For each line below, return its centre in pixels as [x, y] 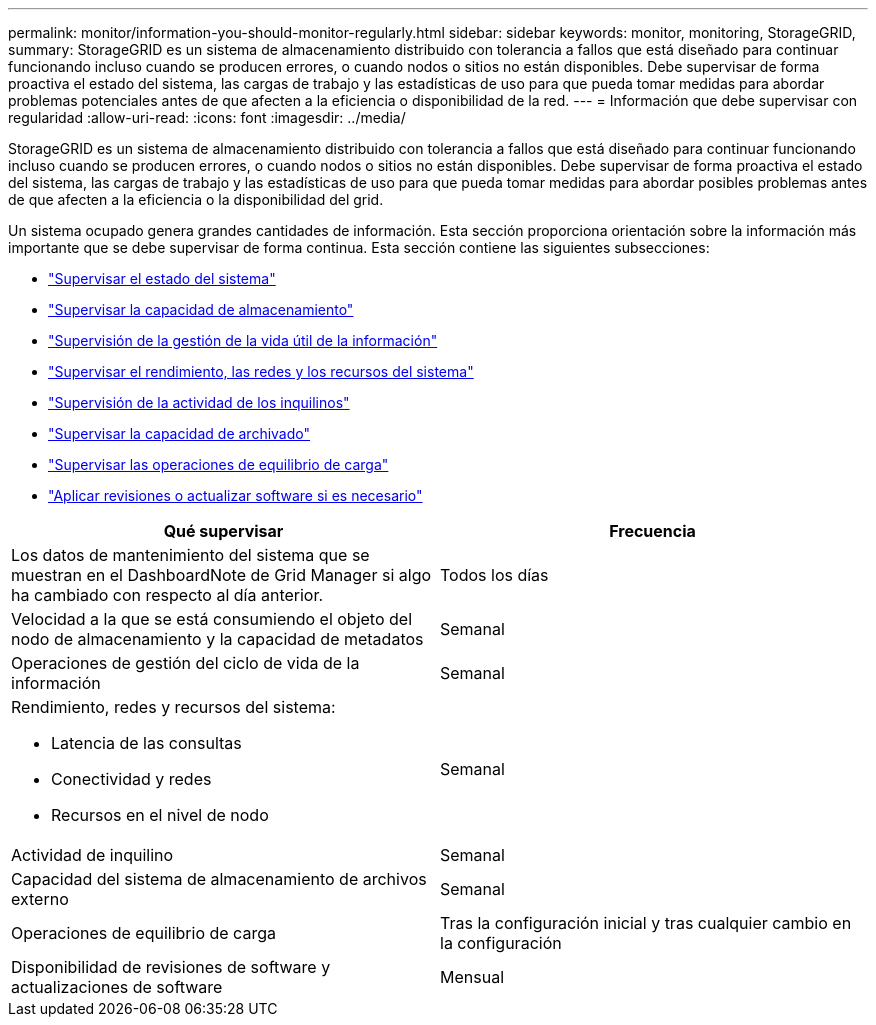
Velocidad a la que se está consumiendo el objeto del [212, 619]
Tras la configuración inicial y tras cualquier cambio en [646, 923]
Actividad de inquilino [92, 855]
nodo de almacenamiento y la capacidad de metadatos [217, 639]
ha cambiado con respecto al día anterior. [167, 595]
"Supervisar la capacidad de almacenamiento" [201, 309]
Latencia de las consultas [146, 743]
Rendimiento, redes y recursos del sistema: [173, 707]
